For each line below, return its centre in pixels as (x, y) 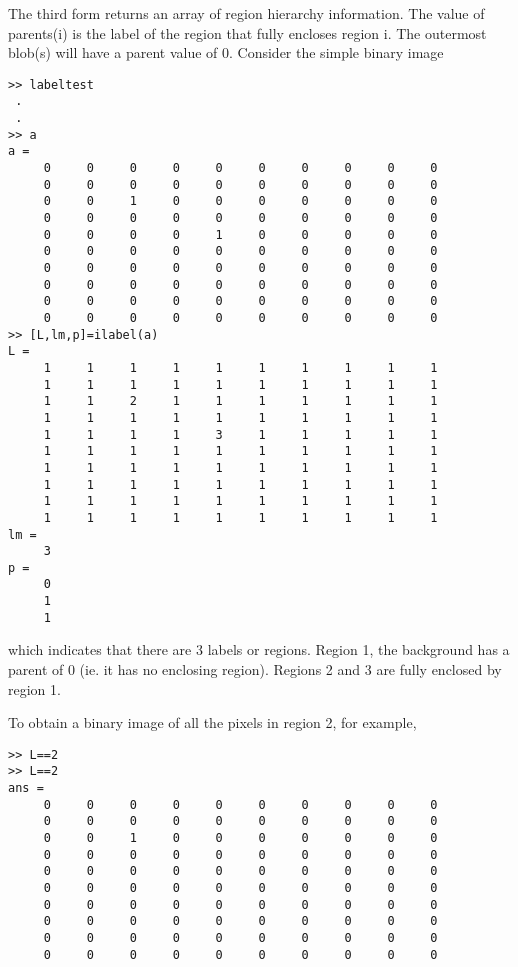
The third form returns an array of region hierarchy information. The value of (246, 13)
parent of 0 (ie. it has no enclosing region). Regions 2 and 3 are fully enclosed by (255, 669)
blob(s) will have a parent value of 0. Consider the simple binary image (226, 52)
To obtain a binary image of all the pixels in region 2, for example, (212, 722)
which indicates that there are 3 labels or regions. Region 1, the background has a (259, 649)
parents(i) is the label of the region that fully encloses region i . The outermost (247, 32)
